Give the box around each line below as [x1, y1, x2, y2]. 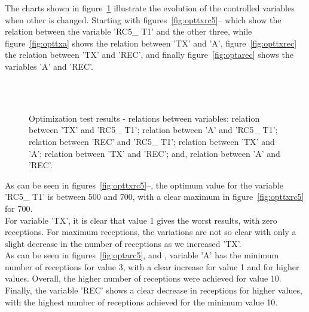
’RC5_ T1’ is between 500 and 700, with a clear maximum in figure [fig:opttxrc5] [5, 190, 304, 203]
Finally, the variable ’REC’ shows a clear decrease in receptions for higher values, [5, 284, 302, 296]
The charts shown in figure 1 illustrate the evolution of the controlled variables [5, 2, 295, 14]
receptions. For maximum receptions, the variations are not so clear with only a [5, 225, 296, 238]
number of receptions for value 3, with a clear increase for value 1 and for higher [5, 260, 299, 273]
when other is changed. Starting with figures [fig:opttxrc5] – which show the [5, 13, 282, 26]
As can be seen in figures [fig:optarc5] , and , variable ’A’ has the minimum [5, 249, 279, 261]
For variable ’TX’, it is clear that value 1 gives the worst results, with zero [5, 214, 277, 226]
